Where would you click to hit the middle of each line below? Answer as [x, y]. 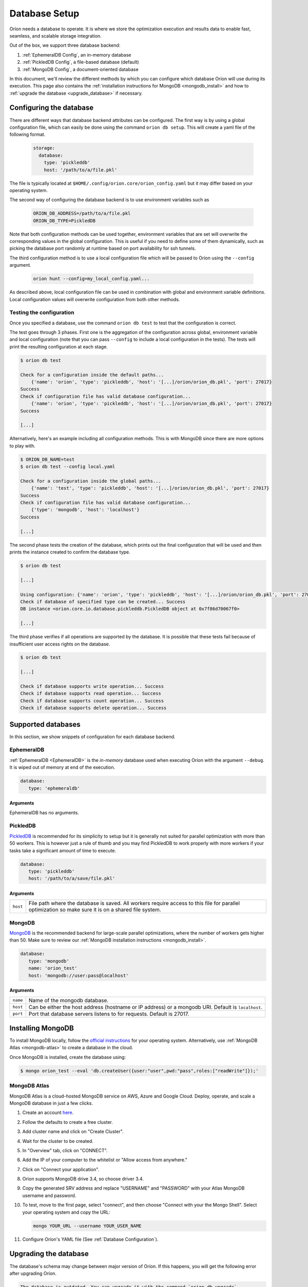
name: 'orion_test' [53, 968]
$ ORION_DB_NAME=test [47, 459]
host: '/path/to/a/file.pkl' [81, 170]
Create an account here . [48, 1112]
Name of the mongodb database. [69, 1000]
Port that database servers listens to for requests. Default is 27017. [109, 1014]
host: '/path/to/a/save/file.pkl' [72, 879]
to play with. [22, 446]
